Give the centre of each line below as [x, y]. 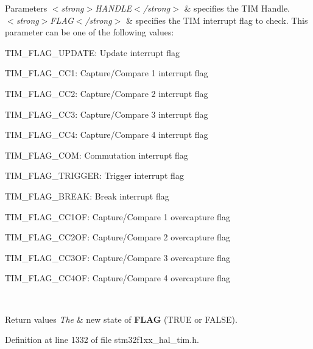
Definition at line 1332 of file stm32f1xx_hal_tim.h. [102, 340]
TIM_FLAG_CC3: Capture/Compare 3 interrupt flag [107, 114]
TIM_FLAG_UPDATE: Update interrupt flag [93, 52]
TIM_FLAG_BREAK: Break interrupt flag [87, 196]
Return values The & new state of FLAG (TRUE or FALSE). [121, 319]
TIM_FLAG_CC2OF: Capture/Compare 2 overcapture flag [118, 237]
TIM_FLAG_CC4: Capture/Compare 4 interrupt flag [107, 135]
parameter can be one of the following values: [90, 32]
